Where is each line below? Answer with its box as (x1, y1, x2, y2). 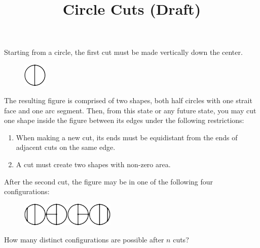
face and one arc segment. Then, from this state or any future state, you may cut (4, 105, 256, 115)
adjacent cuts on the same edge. (16, 142, 116, 152)
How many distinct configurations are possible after (4, 234, 164, 244)
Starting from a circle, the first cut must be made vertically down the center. (4, 47, 243, 57)
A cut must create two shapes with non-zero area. (16, 159, 171, 169)
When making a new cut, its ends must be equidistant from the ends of (16, 132, 238, 142)
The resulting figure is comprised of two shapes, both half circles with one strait (4, 95, 252, 105)
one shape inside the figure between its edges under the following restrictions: (4, 115, 244, 126)
